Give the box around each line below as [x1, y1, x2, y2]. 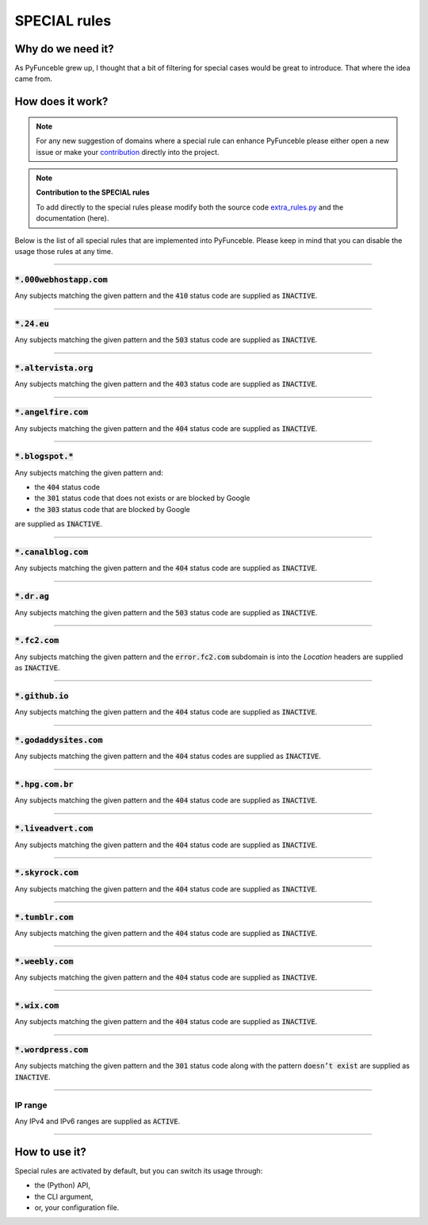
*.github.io [14, 691, 69, 701]
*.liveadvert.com [14, 823, 94, 834]
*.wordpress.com [14, 1044, 89, 1055]
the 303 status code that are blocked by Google [34, 504, 190, 514]
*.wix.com [14, 1000, 59, 1011]
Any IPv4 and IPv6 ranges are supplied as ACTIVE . [14, 1116, 181, 1126]
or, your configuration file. [34, 1203, 120, 1212]
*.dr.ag [14, 591, 49, 602]
